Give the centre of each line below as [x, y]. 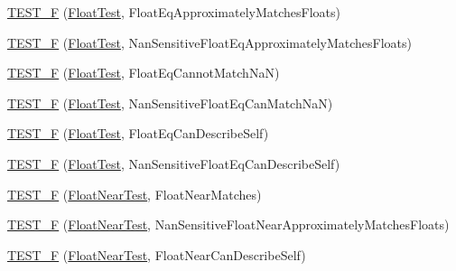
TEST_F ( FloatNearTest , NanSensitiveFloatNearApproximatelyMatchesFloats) [228, 224]
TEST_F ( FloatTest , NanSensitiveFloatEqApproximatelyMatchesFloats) [210, 42]
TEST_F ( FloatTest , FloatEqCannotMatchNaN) [144, 73]
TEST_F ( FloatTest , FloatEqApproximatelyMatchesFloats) [174, 12]
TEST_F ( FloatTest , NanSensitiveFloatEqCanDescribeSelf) [174, 163]
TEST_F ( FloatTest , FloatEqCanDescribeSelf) [138, 133]
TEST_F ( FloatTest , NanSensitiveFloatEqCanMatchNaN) [170, 103]
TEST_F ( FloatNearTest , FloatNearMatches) [135, 194]
